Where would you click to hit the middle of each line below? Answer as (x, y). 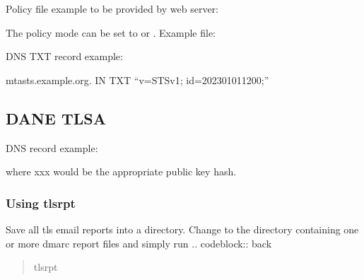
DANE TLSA (56, 118)
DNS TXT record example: (64, 56)
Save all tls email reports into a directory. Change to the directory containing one (182, 229)
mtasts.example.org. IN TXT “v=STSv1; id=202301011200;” (137, 80)
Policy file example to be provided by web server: (112, 8)
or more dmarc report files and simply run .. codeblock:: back (139, 243)
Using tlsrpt (41, 203)
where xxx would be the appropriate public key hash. (121, 171)
